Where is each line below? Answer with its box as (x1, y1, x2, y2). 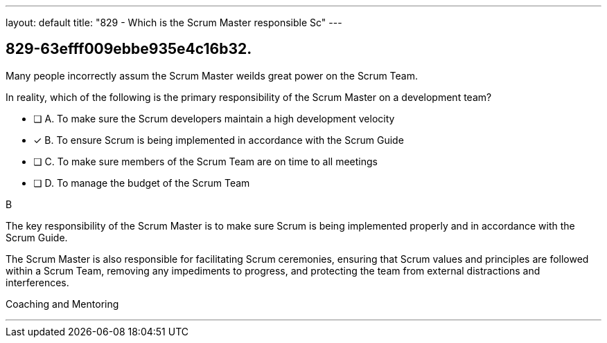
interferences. (6, 276, 69, 288)
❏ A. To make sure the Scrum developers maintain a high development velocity (33, 112, 395, 124)
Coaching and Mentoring (6, 297, 119, 310)
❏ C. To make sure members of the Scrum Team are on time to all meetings (33, 155, 378, 167)
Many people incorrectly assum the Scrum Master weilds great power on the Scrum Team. (6, 69, 419, 82)
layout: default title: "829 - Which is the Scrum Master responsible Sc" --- (6, 17, 342, 28)
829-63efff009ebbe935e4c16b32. (6, 40, 252, 58)
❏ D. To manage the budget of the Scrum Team (33, 176, 250, 189)
